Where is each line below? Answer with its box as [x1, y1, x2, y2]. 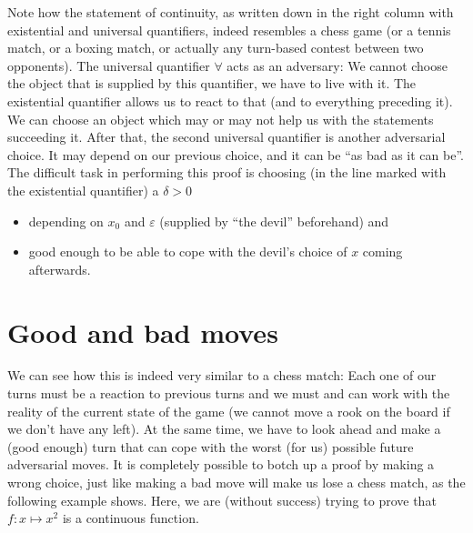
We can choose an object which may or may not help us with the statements [7, 109, 434, 128]
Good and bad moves [7, 313, 278, 350]
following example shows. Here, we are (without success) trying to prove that [7, 490, 437, 509]
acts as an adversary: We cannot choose [226, 55, 448, 75]
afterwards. [28, 259, 91, 278]
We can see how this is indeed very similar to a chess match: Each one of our [7, 366, 437, 385]
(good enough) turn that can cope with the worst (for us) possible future [7, 437, 414, 456]
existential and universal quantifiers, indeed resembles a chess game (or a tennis [7, 20, 451, 39]
